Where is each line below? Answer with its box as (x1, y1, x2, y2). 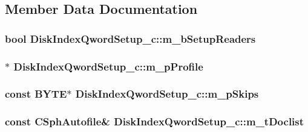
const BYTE (5, 86, 67, 101)
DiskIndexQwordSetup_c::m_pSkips (75, 86, 259, 101)
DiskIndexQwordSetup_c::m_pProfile (13, 58, 203, 74)
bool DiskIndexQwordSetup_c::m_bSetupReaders (5, 31, 256, 46)
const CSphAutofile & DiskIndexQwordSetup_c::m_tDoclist (5, 114, 304, 129)
